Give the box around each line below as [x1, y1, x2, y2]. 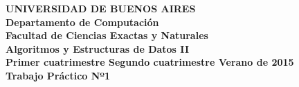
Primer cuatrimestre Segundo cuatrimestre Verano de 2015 [6, 55, 294, 69]
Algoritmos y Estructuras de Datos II [6, 41, 189, 55]
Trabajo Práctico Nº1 [6, 68, 111, 82]
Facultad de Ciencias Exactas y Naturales [6, 28, 208, 42]
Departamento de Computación [6, 14, 159, 29]
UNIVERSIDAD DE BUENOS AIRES [6, 1, 196, 15]
